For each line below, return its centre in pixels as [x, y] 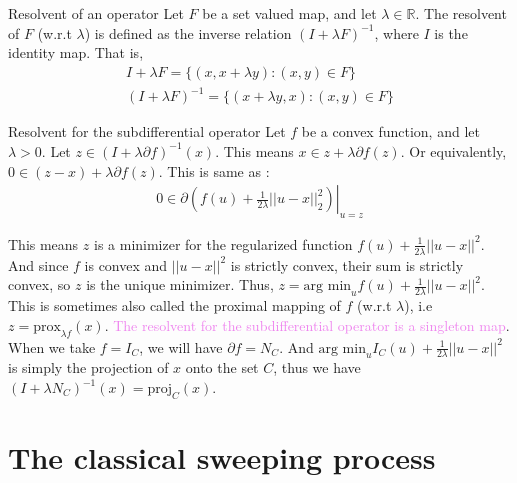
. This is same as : [214, 170]
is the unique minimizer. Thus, [180, 284]
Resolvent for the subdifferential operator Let [147, 131]
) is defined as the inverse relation [188, 32]
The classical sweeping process [222, 457]
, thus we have [317, 367]
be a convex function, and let [390, 131]
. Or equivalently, [453, 150]
